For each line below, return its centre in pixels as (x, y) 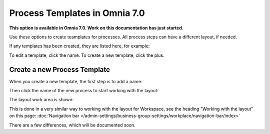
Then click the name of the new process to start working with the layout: (84, 91)
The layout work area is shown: (41, 100)
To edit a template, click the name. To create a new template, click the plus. (87, 55)
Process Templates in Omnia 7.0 (77, 13)
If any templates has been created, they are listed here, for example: (79, 46)
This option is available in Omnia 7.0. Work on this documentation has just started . (96, 28)
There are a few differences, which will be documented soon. (72, 125)
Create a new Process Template (59, 69)
